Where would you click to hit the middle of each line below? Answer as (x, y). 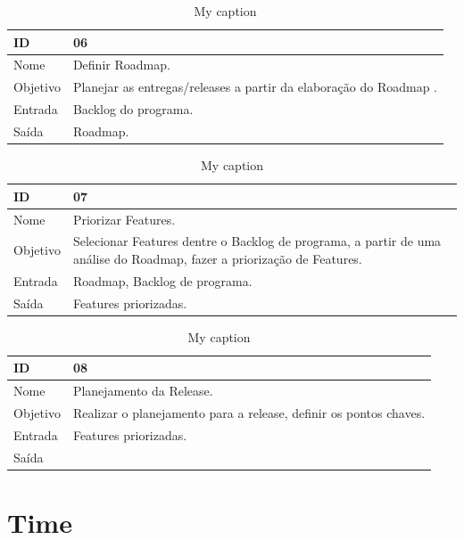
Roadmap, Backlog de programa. (162, 280)
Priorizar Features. (124, 219)
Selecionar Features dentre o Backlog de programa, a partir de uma (257, 241)
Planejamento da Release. (143, 391)
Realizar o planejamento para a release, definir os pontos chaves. (249, 413)
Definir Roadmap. (121, 65)
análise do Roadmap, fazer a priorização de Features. (217, 258)
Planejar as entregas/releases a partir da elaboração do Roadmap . (255, 87)
